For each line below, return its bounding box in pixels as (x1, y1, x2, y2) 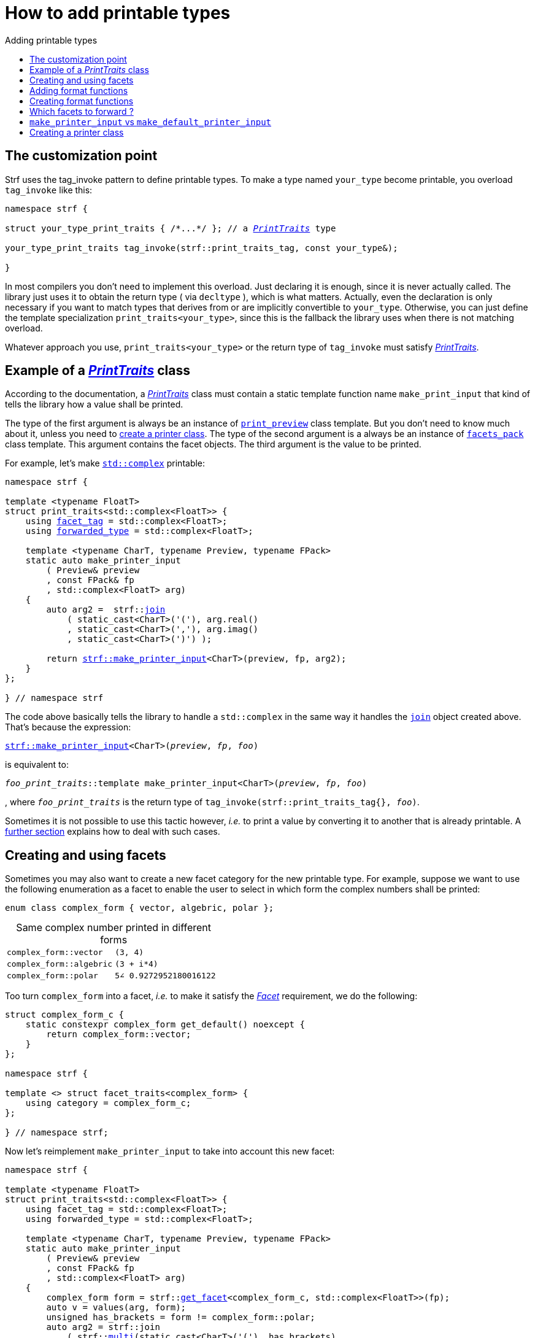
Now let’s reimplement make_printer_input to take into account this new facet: (5, 1146, 335, 1157)
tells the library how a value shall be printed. (5, 399, 183, 410)
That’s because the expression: (5, 722, 131, 733)
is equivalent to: (5, 759, 69, 770)
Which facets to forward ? (29, 106, 134, 117)
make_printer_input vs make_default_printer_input (29, 116, 272, 127)
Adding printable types (5, 34, 98, 45)
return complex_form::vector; (46, 1029, 191, 1040)
